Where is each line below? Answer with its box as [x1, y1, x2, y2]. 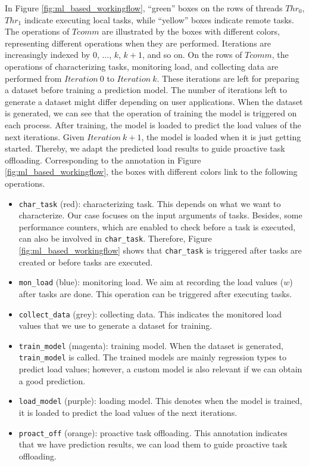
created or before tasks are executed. [18, 255, 153, 268]
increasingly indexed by [5, 48, 90, 61]
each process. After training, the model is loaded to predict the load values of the [5, 118, 301, 131]
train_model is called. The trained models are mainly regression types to [18, 351, 286, 363]
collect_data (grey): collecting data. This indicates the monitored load [18, 307, 282, 320]
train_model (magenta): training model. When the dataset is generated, [18, 339, 283, 351]
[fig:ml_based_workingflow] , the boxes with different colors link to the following [5, 165, 298, 178]
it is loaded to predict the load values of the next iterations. [18, 406, 238, 418]
